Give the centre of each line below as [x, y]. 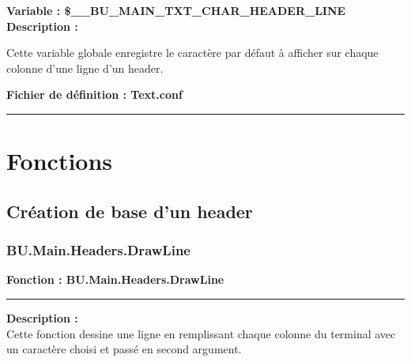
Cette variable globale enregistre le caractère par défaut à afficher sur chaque [192, 53]
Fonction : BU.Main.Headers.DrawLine [115, 279]
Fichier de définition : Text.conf [94, 94]
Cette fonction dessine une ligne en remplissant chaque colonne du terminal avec [201, 333]
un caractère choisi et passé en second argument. [124, 349]
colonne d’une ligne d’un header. [85, 68]
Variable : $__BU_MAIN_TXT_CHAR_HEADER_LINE [176, 10]
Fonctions [60, 161]
